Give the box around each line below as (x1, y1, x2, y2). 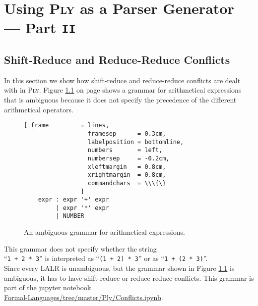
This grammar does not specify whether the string (4, 243, 157, 254)
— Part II (4, 17, 76, 38)
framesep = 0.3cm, (87, 130, 166, 137)
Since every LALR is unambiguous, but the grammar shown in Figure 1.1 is (4, 262, 235, 273)
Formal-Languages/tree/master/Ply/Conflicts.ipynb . (4, 292, 163, 302)
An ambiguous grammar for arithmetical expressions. (24, 227, 185, 237)
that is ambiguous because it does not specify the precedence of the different (4, 95, 237, 105)
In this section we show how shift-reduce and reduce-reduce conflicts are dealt (4, 75, 241, 85)
